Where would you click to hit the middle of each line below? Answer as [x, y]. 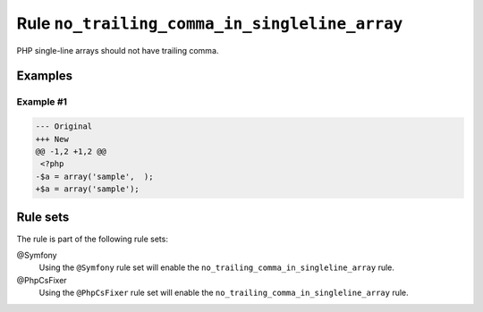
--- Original [64, 126]
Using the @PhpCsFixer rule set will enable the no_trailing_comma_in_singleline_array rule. [224, 293]
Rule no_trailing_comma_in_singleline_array [210, 23]
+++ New [52, 139]
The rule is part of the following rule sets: [93, 239]
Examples [45, 76]
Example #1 [42, 102]
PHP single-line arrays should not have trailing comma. [118, 50]
